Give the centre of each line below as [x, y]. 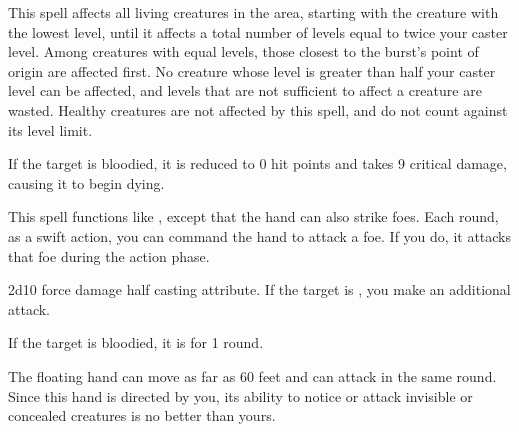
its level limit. [50, 129]
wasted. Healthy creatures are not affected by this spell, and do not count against [258, 109]
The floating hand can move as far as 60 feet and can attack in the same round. [252, 375]
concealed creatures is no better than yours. [142, 415]
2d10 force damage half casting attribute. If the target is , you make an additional [259, 289]
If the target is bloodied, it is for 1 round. [136, 342]
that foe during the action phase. [109, 255]
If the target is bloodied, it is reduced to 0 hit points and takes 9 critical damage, [257, 163]
